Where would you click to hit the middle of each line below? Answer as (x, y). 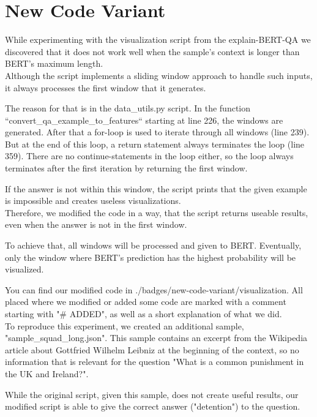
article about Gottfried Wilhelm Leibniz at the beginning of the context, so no (152, 349)
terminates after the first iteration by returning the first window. (126, 168)
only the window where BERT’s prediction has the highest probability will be (151, 257)
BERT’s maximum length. (54, 63)
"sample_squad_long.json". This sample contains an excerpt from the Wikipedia (156, 338)
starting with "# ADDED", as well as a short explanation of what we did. (144, 314)
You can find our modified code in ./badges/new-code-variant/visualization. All (154, 289)
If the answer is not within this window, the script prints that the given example (156, 188)
